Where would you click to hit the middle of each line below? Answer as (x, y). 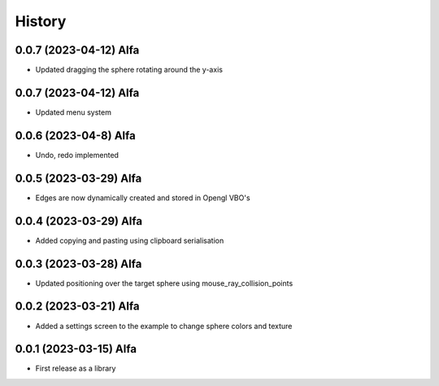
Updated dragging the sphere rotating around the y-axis (129, 70)
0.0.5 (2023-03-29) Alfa (78, 178)
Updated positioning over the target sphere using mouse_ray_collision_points (164, 283)
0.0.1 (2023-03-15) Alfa (76, 349)
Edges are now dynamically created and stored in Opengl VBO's (143, 197)
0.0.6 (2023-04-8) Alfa (75, 136)
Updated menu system (73, 112)
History (41, 21)
